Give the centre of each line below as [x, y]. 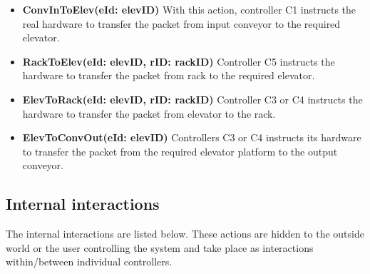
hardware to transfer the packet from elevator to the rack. [149, 113]
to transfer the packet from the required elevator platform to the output [180, 151]
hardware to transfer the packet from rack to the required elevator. [169, 75]
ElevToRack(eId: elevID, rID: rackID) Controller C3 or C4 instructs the [192, 99]
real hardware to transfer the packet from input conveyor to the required [181, 23]
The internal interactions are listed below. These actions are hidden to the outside [185, 234]
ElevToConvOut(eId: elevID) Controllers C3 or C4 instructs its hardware [192, 137]
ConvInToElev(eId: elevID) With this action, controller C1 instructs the [189, 9]
